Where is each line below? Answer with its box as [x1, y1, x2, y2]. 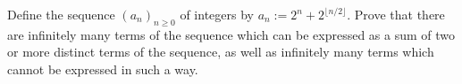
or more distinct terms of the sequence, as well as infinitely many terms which [7, 42, 434, 61]
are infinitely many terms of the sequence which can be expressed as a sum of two [7, 25, 456, 43]
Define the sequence [7, 5, 115, 23]
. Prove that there [347, 5, 445, 23]
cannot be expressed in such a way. [7, 59, 198, 78]
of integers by [180, 5, 254, 23]
